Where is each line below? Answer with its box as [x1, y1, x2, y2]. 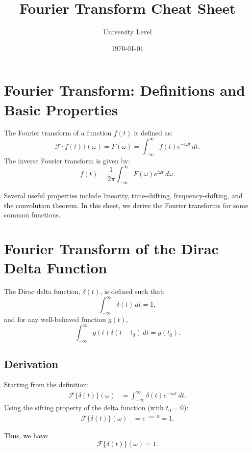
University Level [103, 27, 152, 37]
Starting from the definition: [4, 379, 89, 390]
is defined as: [134, 128, 173, 138]
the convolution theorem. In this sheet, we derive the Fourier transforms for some [4, 200, 249, 210]
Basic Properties [4, 99, 118, 119]
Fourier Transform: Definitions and [4, 80, 245, 100]
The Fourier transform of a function [4, 128, 112, 138]
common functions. [4, 210, 61, 220]
